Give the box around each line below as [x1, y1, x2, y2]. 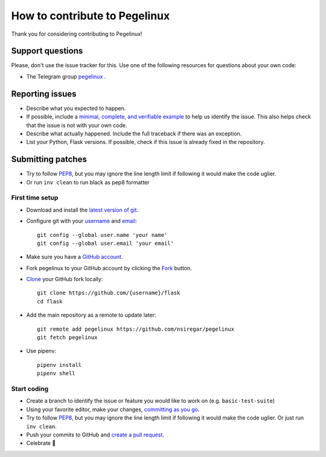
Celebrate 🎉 [26, 439, 56, 447]
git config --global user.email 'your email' [37, 239, 174, 247]
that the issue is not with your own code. [26, 122, 127, 129]
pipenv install [37, 361, 82, 368]
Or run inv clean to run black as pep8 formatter [26, 178, 150, 186]
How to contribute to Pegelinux [11, 9, 170, 22]
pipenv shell [37, 370, 75, 377]
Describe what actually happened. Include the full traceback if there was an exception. [26, 130, 242, 137]
